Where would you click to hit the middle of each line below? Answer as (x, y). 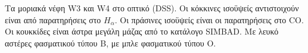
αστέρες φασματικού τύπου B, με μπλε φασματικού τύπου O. (111, 43)
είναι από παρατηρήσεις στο (53, 19)
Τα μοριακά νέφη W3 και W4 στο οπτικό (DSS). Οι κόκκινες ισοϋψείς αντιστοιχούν (152, 8)
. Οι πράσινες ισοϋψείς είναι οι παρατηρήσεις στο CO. (209, 19)
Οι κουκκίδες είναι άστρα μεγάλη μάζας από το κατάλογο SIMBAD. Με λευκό (142, 31)
